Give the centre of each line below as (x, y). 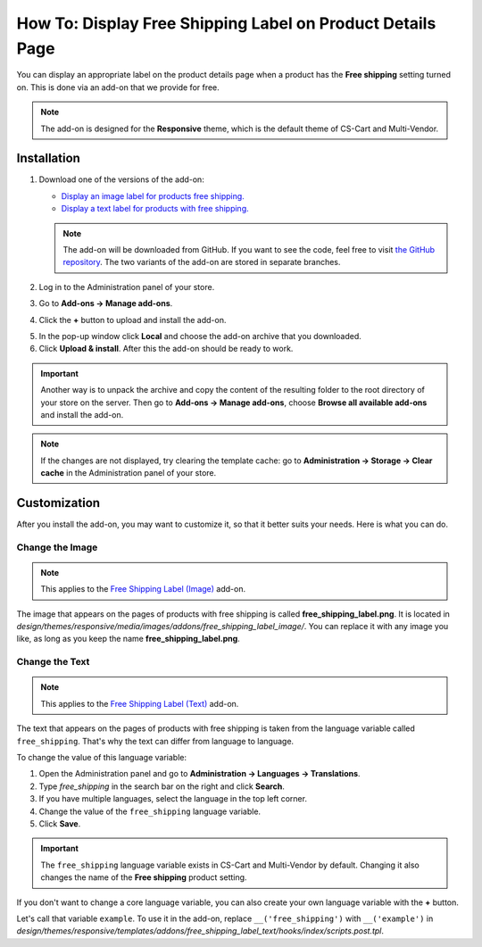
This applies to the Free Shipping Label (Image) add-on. (143, 589)
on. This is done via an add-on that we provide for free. (118, 87)
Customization (58, 503)
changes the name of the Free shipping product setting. (144, 877)
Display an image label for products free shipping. (153, 195)
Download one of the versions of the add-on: (121, 179)
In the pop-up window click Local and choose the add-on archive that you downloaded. (200, 336)
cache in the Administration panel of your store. (129, 473)
